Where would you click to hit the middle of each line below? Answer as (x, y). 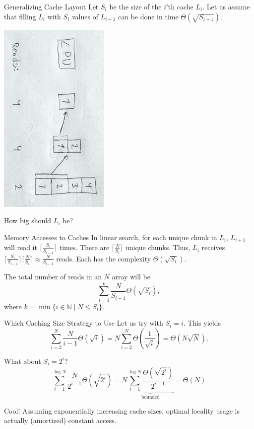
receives (213, 247)
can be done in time (148, 16)
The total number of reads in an (53, 277)
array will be (131, 277)
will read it (21, 247)
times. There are (84, 247)
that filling (20, 16)
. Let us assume (226, 6)
